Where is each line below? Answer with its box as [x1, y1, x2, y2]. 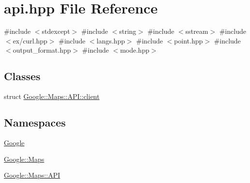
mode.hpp [120, 45, 149, 55]
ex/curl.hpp [13, 35, 47, 45]
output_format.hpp [13, 45, 71, 55]
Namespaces [4, 115, 66, 130]
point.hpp [174, 35, 203, 45]
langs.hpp [96, 35, 125, 45]
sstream [185, 26, 208, 36]
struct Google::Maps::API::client [4, 91, 100, 101]
